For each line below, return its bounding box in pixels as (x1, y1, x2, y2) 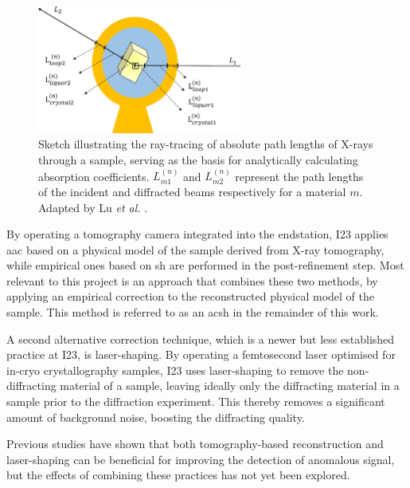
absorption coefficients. (38, 167, 150, 184)
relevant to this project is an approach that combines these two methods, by (6, 272, 378, 289)
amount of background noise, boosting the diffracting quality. (6, 408, 305, 425)
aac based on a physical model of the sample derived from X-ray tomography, (6, 241, 385, 258)
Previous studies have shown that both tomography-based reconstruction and (6, 435, 384, 452)
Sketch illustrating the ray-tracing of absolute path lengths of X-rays (38, 136, 373, 152)
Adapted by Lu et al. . (38, 199, 148, 215)
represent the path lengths (235, 167, 364, 184)
